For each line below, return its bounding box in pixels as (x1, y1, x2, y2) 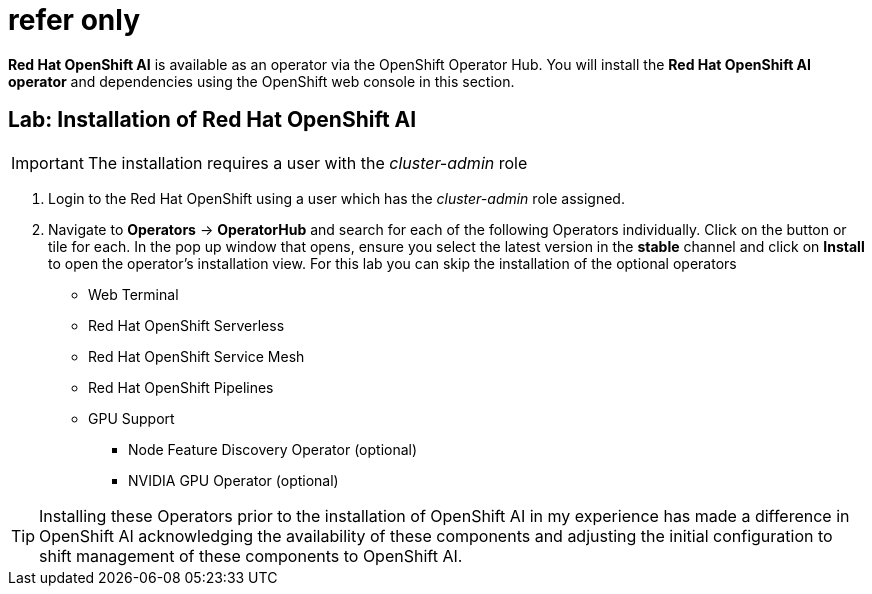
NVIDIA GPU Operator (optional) (128, 471, 339, 489)
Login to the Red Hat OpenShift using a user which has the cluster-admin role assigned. (48, 189, 625, 207)
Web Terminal (88, 285, 179, 303)
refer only (8, 3, 140, 37)
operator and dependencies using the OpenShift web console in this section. (8, 72, 515, 90)
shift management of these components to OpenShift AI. (39, 545, 463, 566)
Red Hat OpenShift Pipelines (88, 378, 274, 396)
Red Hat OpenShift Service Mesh (88, 347, 305, 365)
